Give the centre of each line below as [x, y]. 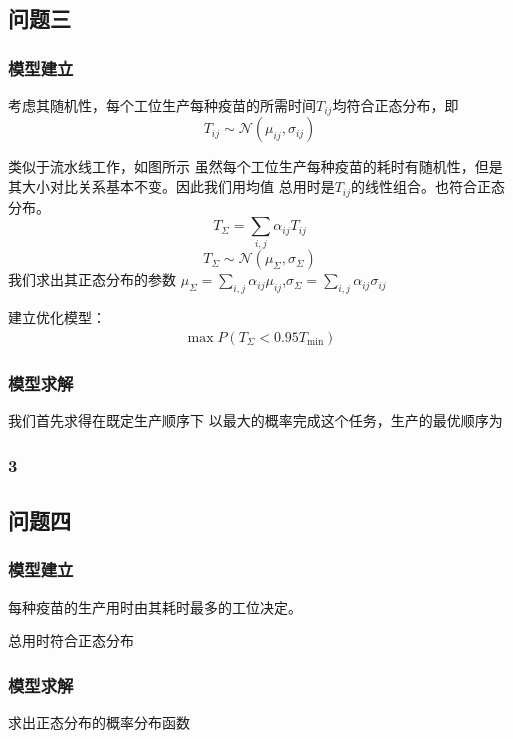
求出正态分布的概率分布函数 [99, 721]
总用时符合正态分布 [71, 640]
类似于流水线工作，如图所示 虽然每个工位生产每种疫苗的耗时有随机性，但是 [255, 166]
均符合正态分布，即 [395, 105]
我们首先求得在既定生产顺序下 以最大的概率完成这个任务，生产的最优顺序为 [255, 420]
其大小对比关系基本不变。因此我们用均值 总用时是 [171, 186]
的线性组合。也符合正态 [428, 186]
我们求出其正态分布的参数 [92, 279]
